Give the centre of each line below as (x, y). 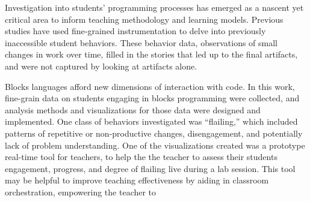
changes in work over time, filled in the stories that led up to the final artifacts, (151, 54)
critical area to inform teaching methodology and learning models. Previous (144, 19)
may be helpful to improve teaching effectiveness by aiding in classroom (137, 180)
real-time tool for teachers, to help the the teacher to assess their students (141, 157)
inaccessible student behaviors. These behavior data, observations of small (141, 42)
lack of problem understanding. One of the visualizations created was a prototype (155, 145)
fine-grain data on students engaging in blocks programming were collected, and (152, 98)
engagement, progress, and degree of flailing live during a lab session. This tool (150, 168)
